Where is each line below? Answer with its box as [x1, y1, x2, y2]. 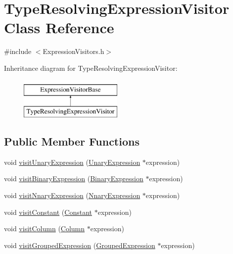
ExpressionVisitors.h [43, 46, 104, 56]
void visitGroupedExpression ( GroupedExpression [4, 240, 155, 250]
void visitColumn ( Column [4, 223, 85, 234]
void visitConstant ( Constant [4, 206, 92, 217]
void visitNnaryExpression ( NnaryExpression [4, 190, 140, 201]
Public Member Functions [4, 134, 140, 149]
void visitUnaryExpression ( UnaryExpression [4, 156, 140, 167]
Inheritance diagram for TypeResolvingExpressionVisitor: [4, 62, 178, 73]
